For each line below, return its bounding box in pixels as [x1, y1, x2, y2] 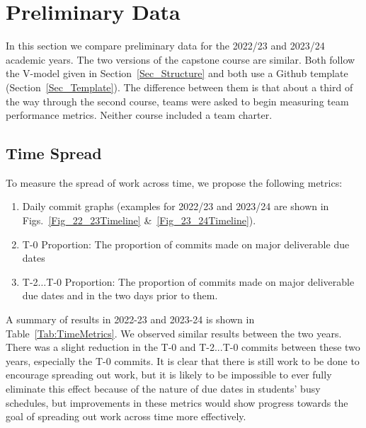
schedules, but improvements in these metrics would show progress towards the [6, 395, 348, 410]
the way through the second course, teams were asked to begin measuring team [6, 93, 349, 108]
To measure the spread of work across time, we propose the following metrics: [6, 175, 343, 190]
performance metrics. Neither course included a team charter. [6, 108, 273, 122]
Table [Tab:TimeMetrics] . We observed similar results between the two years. [6, 325, 342, 340]
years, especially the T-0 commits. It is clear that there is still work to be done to [6, 353, 360, 368]
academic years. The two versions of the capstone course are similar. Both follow [6, 52, 355, 66]
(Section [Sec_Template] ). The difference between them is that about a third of [6, 79, 353, 94]
